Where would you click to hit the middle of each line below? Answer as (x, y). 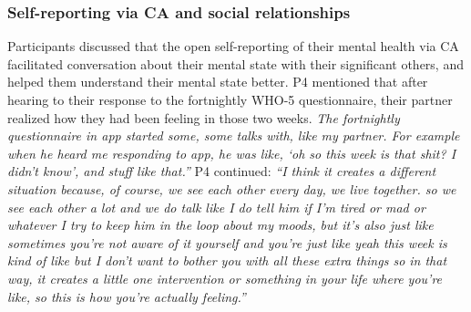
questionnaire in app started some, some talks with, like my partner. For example (234, 135)
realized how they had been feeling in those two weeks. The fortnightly (204, 117)
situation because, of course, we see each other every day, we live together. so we (232, 188)
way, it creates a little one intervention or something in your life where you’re (225, 278)
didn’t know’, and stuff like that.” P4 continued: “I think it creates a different (222, 171)
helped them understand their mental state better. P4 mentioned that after (218, 82)
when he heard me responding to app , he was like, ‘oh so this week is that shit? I (232, 153)
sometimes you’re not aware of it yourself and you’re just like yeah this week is (227, 242)
